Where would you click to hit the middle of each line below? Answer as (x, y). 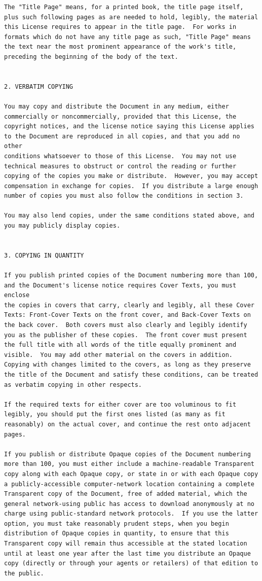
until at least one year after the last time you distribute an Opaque (127, 553)
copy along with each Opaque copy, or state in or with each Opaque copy (131, 474)
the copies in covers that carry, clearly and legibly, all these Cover (129, 305)
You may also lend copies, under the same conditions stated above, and (129, 216)
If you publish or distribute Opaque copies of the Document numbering (127, 454)
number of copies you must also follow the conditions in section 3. (124, 196)
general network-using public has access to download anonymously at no (129, 504)
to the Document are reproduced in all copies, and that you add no (122, 136)
